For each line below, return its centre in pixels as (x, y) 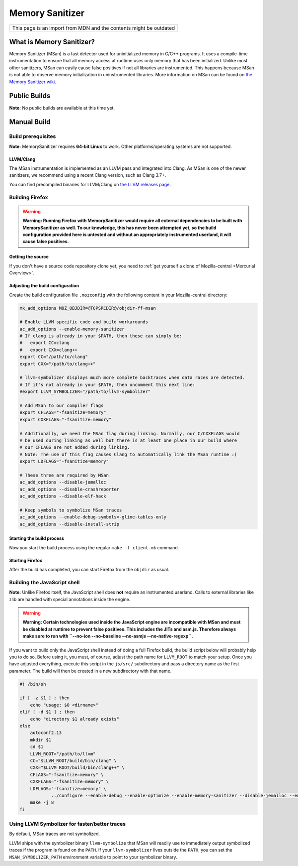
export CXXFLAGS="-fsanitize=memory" (66, 419)
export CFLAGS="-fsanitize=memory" (63, 413)
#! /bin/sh (33, 684)
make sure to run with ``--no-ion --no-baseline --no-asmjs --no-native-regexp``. (108, 636)
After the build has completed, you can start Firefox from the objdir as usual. (89, 570)
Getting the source (29, 257)
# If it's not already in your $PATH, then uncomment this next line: (108, 384)
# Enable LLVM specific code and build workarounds (84, 322)
